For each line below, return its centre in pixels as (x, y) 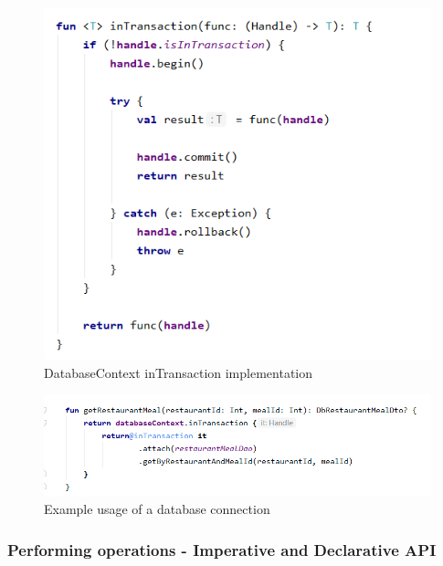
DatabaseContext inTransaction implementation (179, 372)
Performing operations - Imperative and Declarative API (222, 549)
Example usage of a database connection (157, 509)
